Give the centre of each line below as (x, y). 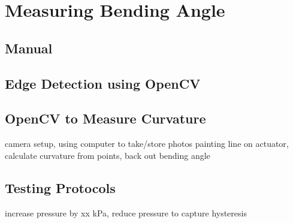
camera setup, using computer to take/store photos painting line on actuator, (147, 144)
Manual (29, 48)
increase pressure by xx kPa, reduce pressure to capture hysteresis (126, 213)
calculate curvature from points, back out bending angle (108, 155)
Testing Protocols (60, 187)
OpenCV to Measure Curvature (105, 118)
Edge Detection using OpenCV (103, 83)
